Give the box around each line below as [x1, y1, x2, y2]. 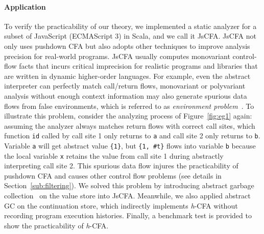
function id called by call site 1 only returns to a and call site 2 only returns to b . [4, 130, 260, 141]
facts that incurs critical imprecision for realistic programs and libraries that [19, 61, 258, 71]
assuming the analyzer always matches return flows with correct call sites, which [4, 120, 255, 131]
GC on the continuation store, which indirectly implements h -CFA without [4, 200, 238, 211]
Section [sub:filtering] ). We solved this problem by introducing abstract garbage [4, 180, 254, 191]
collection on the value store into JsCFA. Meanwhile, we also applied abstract [4, 190, 251, 201]
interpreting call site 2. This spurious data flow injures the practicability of [4, 160, 238, 171]
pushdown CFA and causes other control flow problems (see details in [4, 170, 222, 181]
